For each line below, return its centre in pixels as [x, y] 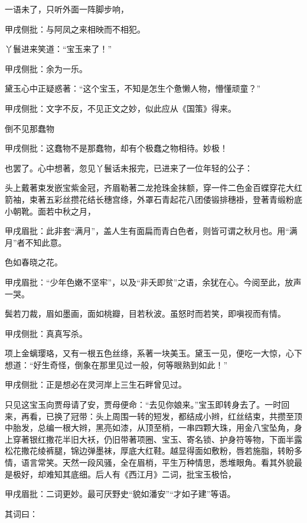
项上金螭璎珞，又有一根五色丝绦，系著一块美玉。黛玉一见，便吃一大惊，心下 [153, 353]
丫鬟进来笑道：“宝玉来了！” [58, 49]
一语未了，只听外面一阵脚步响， [67, 9]
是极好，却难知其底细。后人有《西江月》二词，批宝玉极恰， [120, 474]
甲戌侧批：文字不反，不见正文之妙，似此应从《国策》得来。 [120, 108]
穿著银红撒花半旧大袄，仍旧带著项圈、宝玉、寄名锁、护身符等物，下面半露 [157, 439]
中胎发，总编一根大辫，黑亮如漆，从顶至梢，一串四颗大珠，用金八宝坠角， [149, 428]
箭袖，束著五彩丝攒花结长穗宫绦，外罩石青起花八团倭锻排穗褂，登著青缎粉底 [153, 199]
